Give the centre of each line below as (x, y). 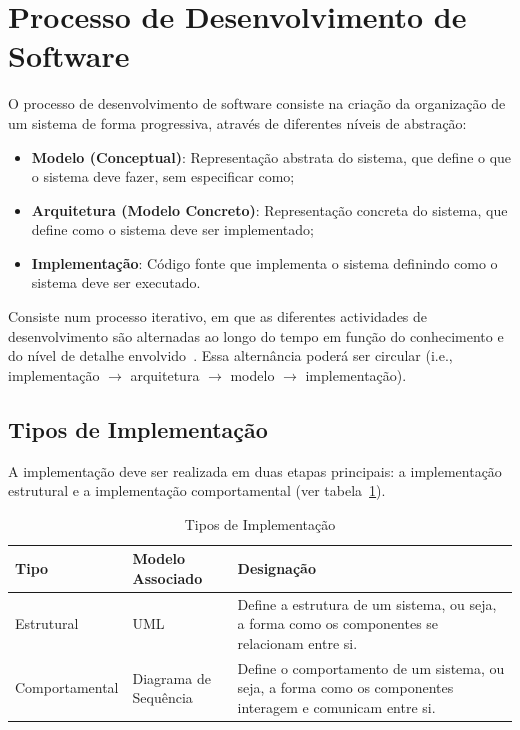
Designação (276, 568)
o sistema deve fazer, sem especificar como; (163, 176)
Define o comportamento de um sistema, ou (371, 667)
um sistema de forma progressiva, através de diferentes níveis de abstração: (237, 122)
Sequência (162, 697)
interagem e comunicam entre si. (336, 707)
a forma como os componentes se (338, 623)
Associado (167, 578)
